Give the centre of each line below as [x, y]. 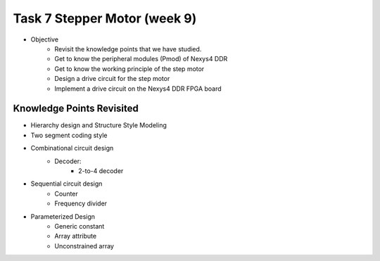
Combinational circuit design [72, 148]
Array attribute [76, 236]
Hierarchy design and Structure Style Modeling [99, 125]
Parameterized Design [63, 216]
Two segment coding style [69, 135]
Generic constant [80, 226]
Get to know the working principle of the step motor [129, 69]
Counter [66, 193]
